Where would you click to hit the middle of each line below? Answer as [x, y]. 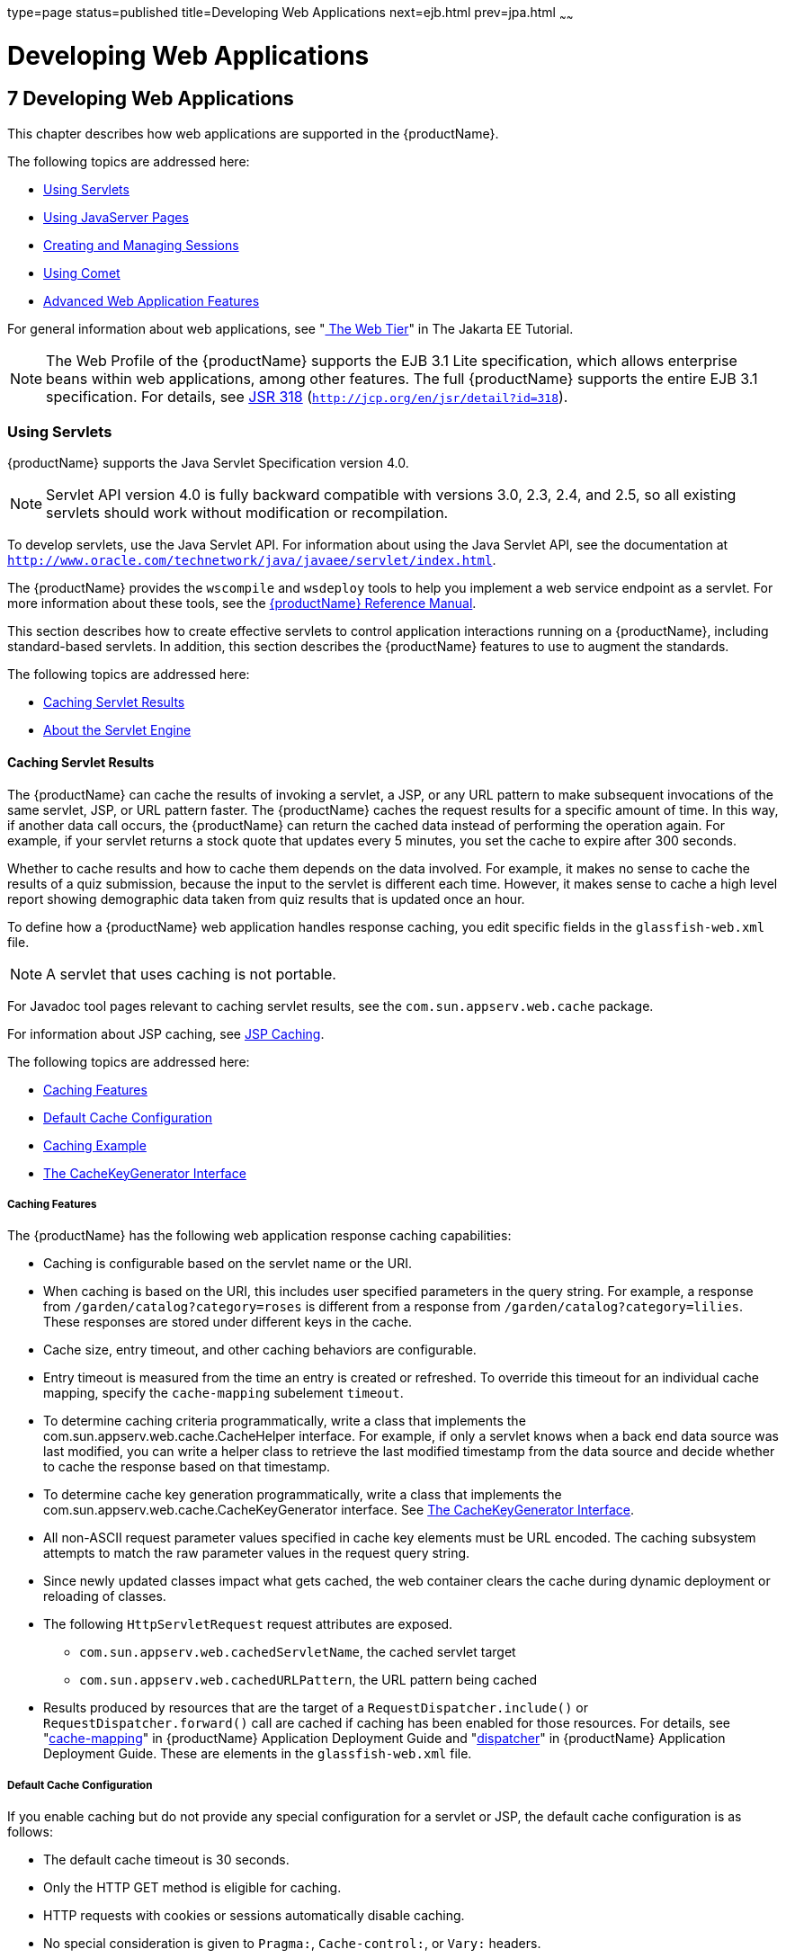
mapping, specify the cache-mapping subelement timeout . [223, 1393]
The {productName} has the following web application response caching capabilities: [259, 1236]
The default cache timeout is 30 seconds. [166, 1860]
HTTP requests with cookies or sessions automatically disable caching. [254, 1916]
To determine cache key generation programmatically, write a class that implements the [303, 1495]
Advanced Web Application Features [152, 300]
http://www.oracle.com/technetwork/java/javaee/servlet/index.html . [252, 560]
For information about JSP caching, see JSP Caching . [166, 1033]
